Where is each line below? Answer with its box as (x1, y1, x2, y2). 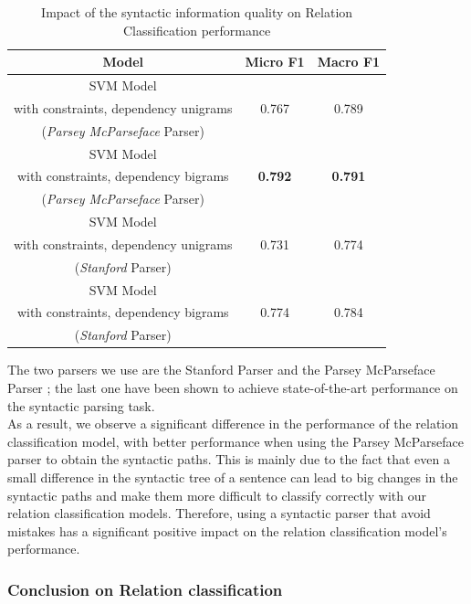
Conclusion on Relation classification (7, 578, 283, 600)
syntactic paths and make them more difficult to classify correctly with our (7, 485, 426, 504)
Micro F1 (245, 52, 305, 71)
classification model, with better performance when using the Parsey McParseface (7, 431, 464, 450)
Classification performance (122, 20, 271, 39)
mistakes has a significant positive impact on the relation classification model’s (7, 521, 447, 540)
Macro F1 (317, 52, 381, 71)
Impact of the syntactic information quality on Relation (41, 3, 353, 21)
